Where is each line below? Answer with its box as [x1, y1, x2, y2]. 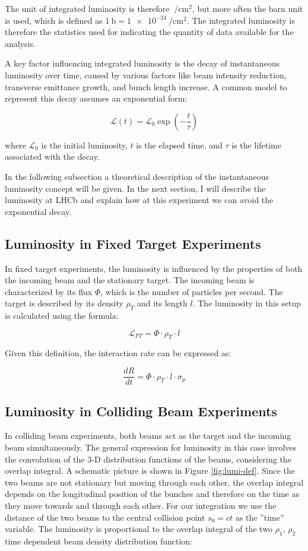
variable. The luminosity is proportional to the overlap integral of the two [5, 522, 273, 535]
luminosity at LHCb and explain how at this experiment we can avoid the [5, 194, 274, 206]
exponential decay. [5, 205, 72, 217]
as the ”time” [235, 511, 284, 523]
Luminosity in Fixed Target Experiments [5, 234, 261, 252]
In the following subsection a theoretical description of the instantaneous [5, 170, 269, 182]
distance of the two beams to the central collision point [5, 511, 205, 523]
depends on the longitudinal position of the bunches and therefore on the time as [5, 487, 300, 500]
